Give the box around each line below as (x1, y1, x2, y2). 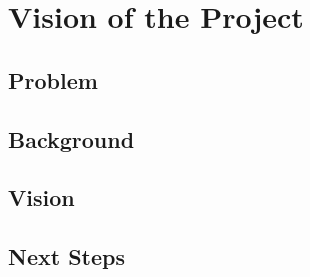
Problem (8, 64, 98, 95)
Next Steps (8, 241, 125, 272)
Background (8, 123, 135, 154)
